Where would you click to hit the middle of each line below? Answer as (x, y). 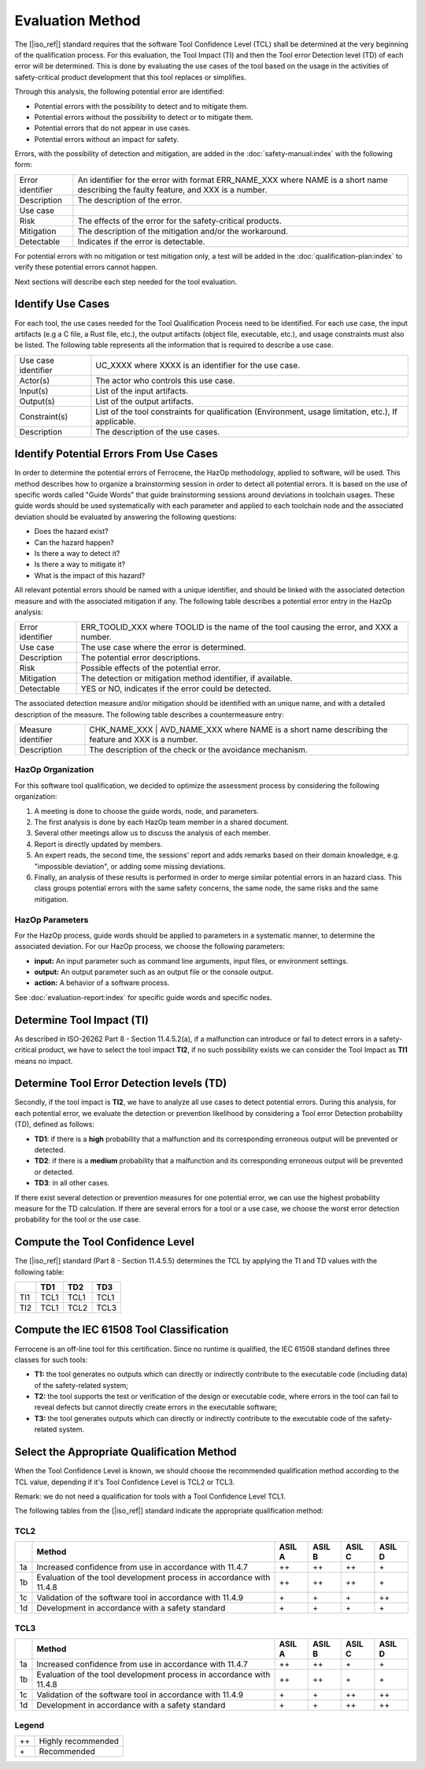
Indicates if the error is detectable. (141, 241)
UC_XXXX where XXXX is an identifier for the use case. (198, 365)
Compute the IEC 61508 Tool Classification (122, 1330)
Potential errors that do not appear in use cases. (113, 128)
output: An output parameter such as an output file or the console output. (154, 972)
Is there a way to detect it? (77, 553)
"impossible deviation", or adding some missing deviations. (130, 866)
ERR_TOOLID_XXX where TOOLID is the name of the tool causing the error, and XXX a (239, 627)
